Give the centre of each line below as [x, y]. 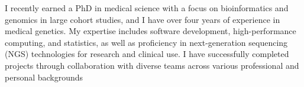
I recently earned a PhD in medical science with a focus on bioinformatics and [147, 8]
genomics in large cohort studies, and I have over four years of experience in [143, 19]
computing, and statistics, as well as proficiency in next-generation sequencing [146, 42]
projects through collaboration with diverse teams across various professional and [152, 65]
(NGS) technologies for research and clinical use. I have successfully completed [147, 54]
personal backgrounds [44, 77]
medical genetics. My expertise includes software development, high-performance [151, 31]
